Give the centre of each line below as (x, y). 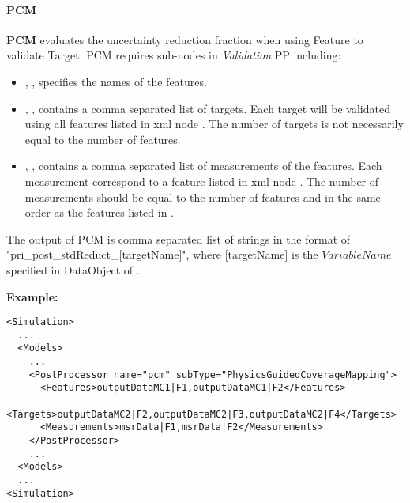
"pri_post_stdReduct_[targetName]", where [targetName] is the (162, 254)
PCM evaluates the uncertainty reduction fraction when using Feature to (185, 39)
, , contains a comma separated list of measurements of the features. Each (203, 166)
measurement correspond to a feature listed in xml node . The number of (202, 181)
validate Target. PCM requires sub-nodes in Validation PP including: (174, 55)
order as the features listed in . (99, 212)
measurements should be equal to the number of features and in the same (203, 197)
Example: (32, 296)
